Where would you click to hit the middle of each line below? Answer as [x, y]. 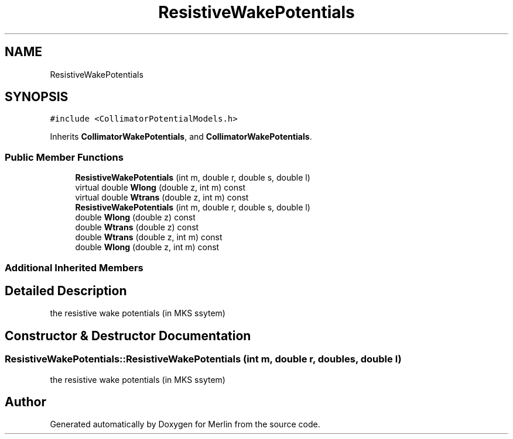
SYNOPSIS [37, 97]
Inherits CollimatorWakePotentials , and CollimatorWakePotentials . [181, 137]
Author [25, 402]
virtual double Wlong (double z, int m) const [160, 188]
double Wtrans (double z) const [137, 227]
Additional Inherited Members [74, 267]
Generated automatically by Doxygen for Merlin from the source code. [185, 424]
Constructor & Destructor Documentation [128, 336]
